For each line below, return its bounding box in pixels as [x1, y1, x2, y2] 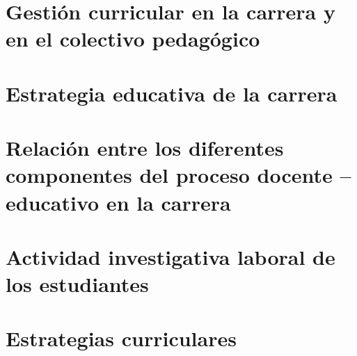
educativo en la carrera [6, 188, 231, 216]
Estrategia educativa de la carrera [6, 79, 338, 107]
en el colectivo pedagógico [6, 24, 260, 53]
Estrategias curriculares [6, 324, 237, 353]
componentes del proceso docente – [6, 161, 351, 189]
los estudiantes [6, 270, 149, 298]
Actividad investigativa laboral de [6, 242, 335, 270]
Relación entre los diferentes [6, 133, 284, 162]
